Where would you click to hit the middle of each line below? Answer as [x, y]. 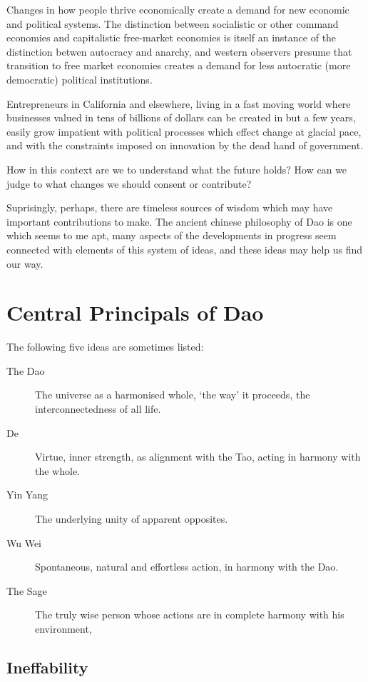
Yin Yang [27, 495]
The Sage [27, 590]
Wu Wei [24, 542]
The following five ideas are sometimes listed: [105, 347]
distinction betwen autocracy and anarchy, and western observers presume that [179, 51]
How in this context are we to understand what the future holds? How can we [177, 169]
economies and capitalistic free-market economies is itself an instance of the [172, 37]
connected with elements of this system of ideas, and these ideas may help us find [185, 249]
